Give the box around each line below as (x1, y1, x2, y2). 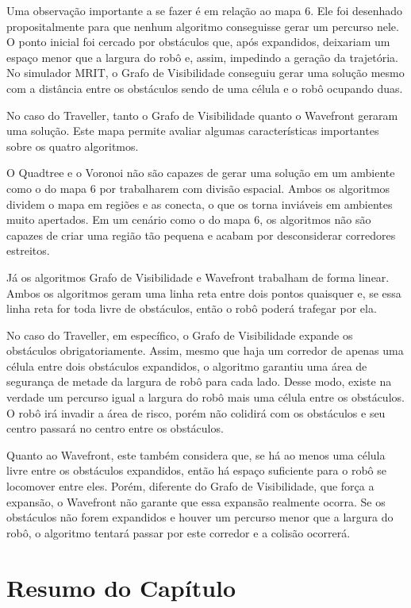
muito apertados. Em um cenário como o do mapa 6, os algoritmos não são (6, 211, 371, 228)
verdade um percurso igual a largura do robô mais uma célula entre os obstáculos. (6, 389, 405, 406)
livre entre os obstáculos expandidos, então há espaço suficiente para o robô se (6, 462, 386, 479)
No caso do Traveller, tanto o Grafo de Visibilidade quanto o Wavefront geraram (6, 106, 398, 123)
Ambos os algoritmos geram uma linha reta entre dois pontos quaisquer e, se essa (6, 284, 401, 301)
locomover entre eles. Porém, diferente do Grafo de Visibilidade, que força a (6, 478, 375, 494)
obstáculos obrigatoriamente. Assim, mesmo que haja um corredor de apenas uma (6, 342, 404, 359)
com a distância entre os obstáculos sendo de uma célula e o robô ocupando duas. (6, 79, 403, 96)
